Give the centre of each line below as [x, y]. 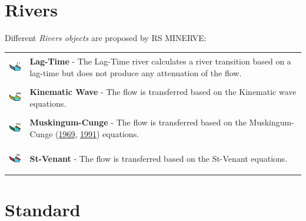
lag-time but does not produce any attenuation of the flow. [136, 72]
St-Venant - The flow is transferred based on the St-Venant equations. [159, 159]
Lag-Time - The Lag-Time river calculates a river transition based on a [160, 61]
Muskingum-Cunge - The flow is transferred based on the [138, 122]
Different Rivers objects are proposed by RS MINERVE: [106, 38]
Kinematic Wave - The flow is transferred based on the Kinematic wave [163, 92]
